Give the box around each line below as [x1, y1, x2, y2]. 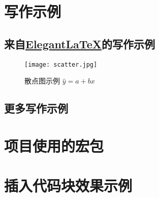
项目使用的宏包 [4, 135, 104, 156]
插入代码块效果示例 [4, 175, 133, 196]
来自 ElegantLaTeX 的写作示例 [4, 36, 155, 51]
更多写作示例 [4, 100, 68, 116]
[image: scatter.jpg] [24, 61, 98, 68]
